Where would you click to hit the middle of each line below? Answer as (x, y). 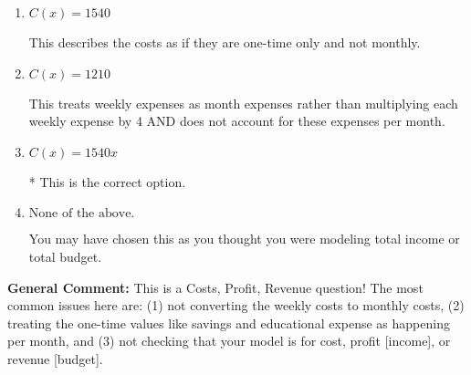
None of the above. (82, 214)
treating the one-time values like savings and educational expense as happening (229, 323)
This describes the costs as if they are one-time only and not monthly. (225, 42)
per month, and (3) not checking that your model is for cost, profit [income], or (229, 341)
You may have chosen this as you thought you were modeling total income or (244, 239)
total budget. (65, 256)
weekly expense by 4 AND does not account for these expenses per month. (237, 121)
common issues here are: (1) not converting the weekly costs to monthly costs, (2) (236, 305)
